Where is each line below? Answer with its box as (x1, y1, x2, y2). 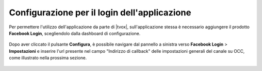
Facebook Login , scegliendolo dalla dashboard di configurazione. (9, 30, 141, 36)
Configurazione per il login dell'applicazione (9, 7, 192, 18)
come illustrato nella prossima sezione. (9, 55, 87, 61)
